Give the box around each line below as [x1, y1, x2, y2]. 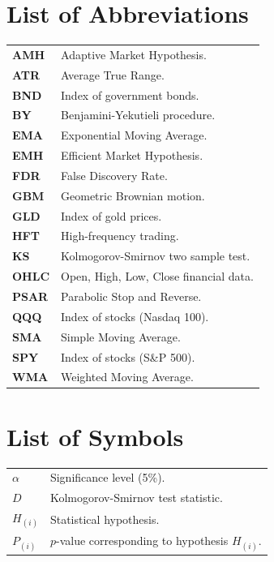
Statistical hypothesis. [49, 510, 160, 527]
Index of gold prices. [61, 207, 162, 224]
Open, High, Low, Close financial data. [61, 268, 254, 285]
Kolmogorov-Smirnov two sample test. [61, 247, 250, 264]
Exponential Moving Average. [61, 127, 208, 144]
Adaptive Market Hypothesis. [61, 45, 207, 62]
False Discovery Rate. [61, 166, 168, 183]
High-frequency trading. [61, 227, 179, 244]
